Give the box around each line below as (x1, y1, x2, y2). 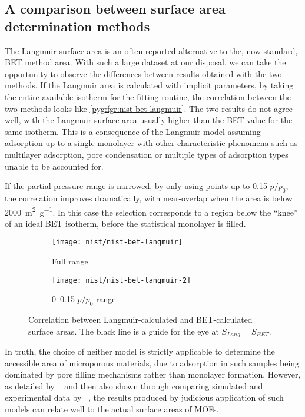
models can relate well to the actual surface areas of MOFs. (5, 403, 219, 415)
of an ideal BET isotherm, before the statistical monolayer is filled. (5, 217, 246, 229)
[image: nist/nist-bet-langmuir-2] (52, 276, 191, 284)
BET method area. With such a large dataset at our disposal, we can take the (5, 56, 286, 68)
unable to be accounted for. (5, 160, 104, 172)
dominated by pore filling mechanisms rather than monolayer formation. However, (5, 368, 301, 380)
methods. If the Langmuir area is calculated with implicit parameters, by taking (5, 79, 294, 91)
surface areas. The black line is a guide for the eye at (28, 325, 219, 337)
